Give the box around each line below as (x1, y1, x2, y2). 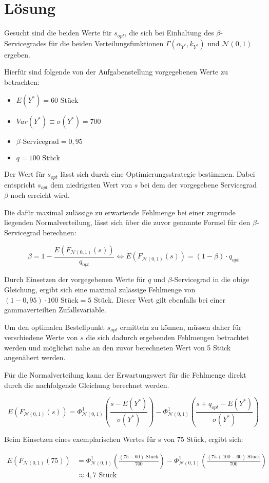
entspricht (4, 179, 35, 190)
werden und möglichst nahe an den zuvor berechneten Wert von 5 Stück (4, 342, 231, 352)
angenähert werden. (4, 352, 66, 363)
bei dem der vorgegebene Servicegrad (140, 179, 257, 190)
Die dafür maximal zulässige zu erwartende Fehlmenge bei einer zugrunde (4, 207, 236, 217)
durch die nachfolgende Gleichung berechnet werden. (4, 379, 169, 390)
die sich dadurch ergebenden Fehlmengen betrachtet (86, 332, 249, 343)
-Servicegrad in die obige (171, 274, 249, 285)
